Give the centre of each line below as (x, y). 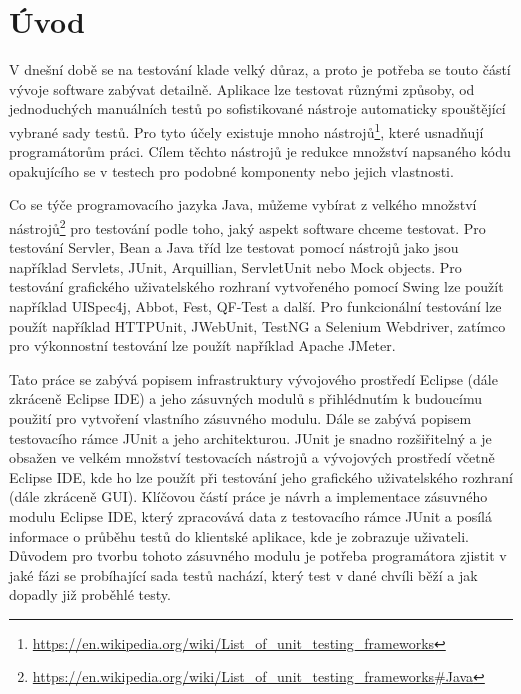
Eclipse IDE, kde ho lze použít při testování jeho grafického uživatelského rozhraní (261, 476)
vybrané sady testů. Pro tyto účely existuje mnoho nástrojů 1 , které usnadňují (246, 130)
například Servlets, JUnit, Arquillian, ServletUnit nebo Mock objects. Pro (235, 266)
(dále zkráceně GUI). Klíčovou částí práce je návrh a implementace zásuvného (248, 496)
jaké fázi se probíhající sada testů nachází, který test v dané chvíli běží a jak (243, 574)
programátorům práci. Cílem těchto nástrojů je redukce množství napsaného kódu (260, 151)
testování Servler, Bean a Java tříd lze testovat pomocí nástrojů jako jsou (234, 247)
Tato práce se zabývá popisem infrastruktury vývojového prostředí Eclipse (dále (253, 378)
